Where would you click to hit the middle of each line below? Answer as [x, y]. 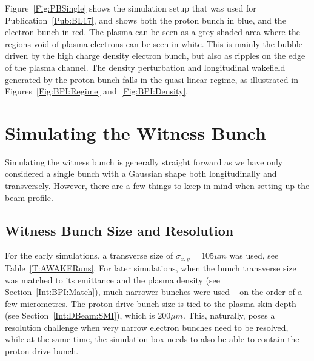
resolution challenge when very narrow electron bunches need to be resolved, [147, 327]
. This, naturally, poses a [229, 315]
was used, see [254, 255]
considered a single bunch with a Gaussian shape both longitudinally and [141, 174]
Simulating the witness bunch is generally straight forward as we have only [144, 161]
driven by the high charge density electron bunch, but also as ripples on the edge [155, 55]
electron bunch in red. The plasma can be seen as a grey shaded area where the [152, 32]
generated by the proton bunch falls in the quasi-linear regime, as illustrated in [152, 79]
